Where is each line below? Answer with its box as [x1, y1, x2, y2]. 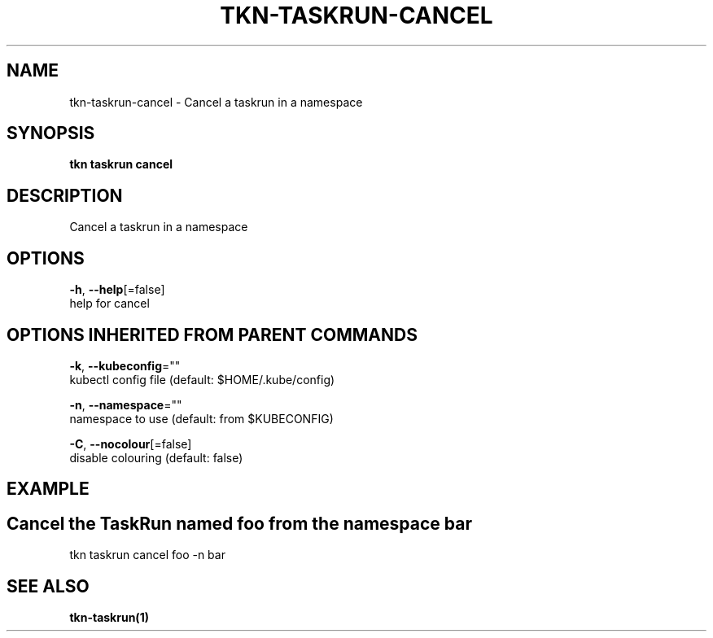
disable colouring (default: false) [69, 450, 243, 465]
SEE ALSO [7, 575, 90, 596]
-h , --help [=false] [69, 282, 165, 297]
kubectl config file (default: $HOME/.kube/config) [69, 372, 335, 387]
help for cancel [69, 296, 150, 311]
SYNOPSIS [7, 123, 95, 144]
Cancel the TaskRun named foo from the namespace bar [7, 513, 473, 534]
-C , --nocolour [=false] [69, 436, 192, 451]
